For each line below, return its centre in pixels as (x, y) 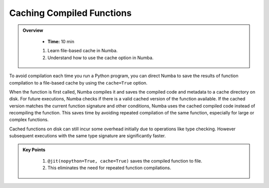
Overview (33, 30)
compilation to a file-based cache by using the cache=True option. (78, 83)
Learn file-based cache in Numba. (83, 51)
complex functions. (29, 120)
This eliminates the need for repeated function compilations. (109, 168)
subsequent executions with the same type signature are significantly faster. (88, 136)
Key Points (34, 150)
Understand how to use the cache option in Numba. (101, 58)
